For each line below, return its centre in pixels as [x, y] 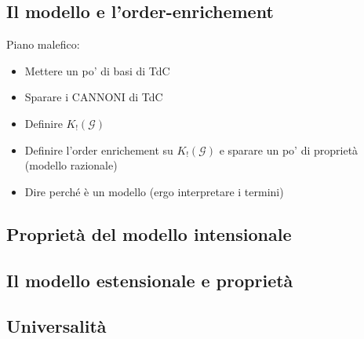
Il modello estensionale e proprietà [150, 280]
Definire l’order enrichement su [99, 149]
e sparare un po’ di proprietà [289, 149]
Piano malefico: [43, 44]
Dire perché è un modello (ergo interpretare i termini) [154, 191]
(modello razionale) [71, 165]
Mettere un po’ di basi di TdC [97, 70]
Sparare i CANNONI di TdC [94, 97]
